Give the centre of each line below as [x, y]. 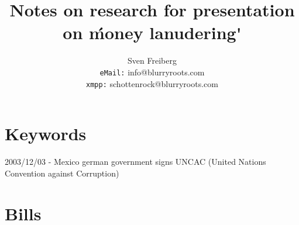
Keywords [46, 134]
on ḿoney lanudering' [152, 32]
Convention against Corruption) [62, 173]
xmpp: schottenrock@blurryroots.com [152, 83]
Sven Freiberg [152, 60]
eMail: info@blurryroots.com [152, 72]
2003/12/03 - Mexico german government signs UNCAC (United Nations [135, 162]
